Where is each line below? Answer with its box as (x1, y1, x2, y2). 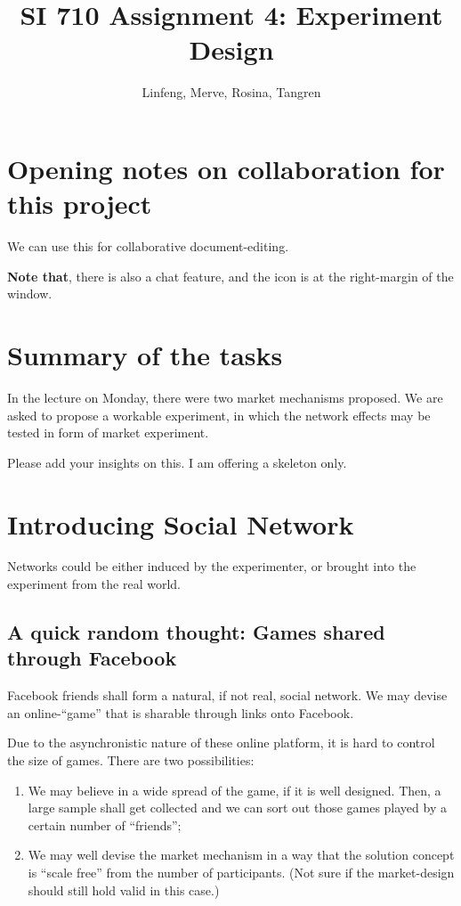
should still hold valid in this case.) (28, 880, 220, 899)
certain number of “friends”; (28, 815, 182, 834)
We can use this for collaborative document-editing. (7, 237, 289, 256)
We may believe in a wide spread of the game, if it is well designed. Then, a (28, 780, 441, 799)
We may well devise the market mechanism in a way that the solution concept (28, 845, 455, 864)
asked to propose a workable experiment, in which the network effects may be (7, 405, 431, 424)
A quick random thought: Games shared (7, 618, 385, 646)
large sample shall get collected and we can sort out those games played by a (28, 798, 447, 817)
